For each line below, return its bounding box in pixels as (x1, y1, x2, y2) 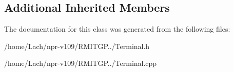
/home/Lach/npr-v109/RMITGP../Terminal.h (4, 40, 150, 51)
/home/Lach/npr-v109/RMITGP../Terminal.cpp (4, 58, 157, 68)
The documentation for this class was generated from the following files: (4, 23, 230, 34)
